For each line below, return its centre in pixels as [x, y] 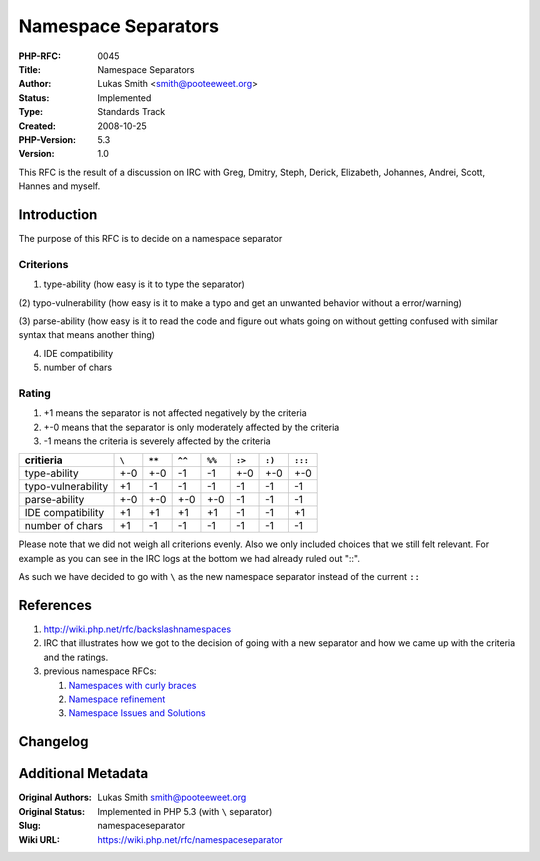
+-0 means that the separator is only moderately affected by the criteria [191, 427]
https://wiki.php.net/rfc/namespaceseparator [190, 839]
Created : [37, 126]
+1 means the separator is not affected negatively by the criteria [175, 413]
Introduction [58, 214]
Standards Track [131, 112]
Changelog [53, 741]
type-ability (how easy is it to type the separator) [144, 284]
